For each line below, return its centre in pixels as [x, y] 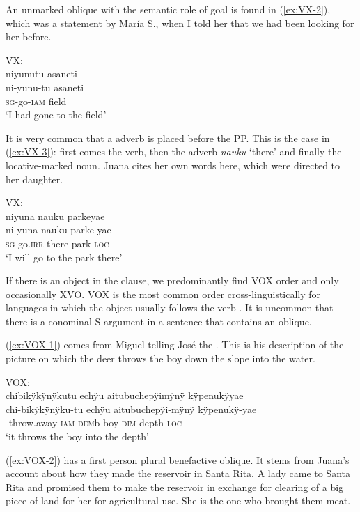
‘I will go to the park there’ [64, 257]
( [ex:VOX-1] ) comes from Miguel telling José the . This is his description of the [175, 344]
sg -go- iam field [36, 101]
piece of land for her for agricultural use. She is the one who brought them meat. [178, 501]
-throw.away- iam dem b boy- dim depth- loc [94, 422]
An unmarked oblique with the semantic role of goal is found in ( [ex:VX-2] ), [168, 9]
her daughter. [34, 179]
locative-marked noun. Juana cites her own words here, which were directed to [173, 165]
